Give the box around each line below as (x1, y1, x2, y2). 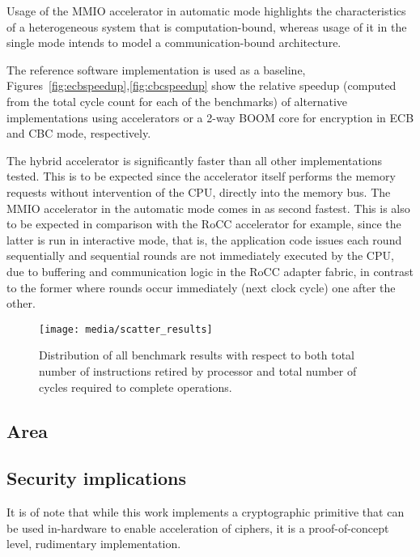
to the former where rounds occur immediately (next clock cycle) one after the (6, 278, 396, 296)
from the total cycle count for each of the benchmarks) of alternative (6, 92, 347, 109)
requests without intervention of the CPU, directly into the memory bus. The (6, 183, 391, 200)
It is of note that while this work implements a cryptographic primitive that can (6, 504, 405, 521)
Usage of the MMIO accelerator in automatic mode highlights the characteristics (6, 2, 406, 19)
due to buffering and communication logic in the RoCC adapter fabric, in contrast (6, 262, 414, 279)
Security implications (6, 466, 187, 491)
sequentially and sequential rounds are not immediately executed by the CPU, (6, 247, 394, 264)
